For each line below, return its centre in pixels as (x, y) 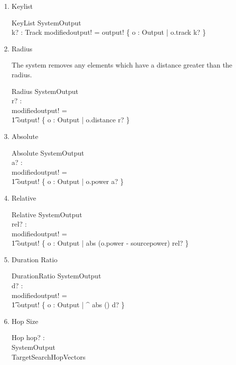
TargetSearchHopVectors (48, 356)
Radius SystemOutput (45, 91)
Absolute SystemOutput (48, 152)
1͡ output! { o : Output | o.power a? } (68, 181)
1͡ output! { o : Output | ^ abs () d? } (68, 305)
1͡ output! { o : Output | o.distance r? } (71, 120)
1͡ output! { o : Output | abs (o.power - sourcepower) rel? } (100, 243)
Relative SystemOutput (47, 214)
